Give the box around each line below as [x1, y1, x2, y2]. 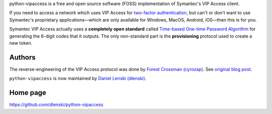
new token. [9, 40, 33, 46]
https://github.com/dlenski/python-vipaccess [9, 101, 103, 107]
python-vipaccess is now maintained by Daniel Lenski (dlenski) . [9, 75, 147, 81]
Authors [9, 53, 36, 61]
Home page [9, 88, 46, 97]
